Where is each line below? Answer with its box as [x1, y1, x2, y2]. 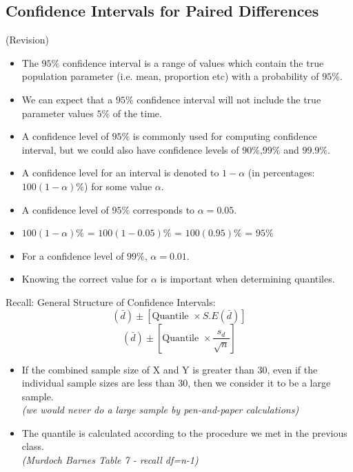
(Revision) [6, 32, 49, 47]
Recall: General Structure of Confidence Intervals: [6, 294, 216, 309]
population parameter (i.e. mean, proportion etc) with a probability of [21, 69, 319, 83]
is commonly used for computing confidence [132, 129, 317, 143]
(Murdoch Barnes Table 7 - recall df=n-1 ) [21, 453, 199, 467]
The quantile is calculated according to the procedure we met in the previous [21, 425, 347, 440]
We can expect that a [21, 92, 113, 106]
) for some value [84, 178, 152, 193]
